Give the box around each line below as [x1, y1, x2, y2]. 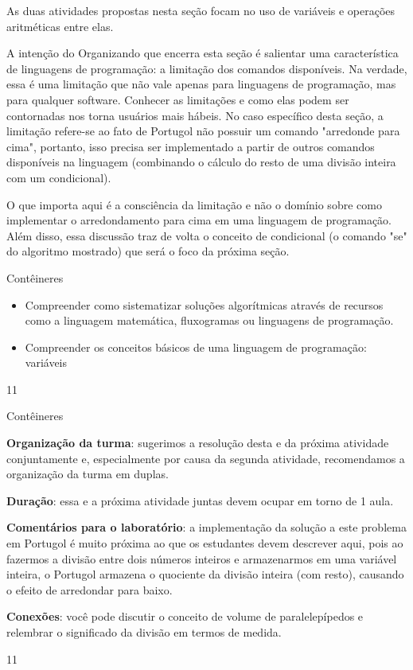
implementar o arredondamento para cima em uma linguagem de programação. [6, 212, 392, 228]
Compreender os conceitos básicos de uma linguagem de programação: [25, 338, 367, 355]
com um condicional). [6, 169, 111, 185]
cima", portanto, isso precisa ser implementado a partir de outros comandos [6, 138, 375, 154]
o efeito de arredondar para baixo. [6, 581, 173, 598]
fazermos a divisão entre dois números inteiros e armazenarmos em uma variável [6, 550, 397, 567]
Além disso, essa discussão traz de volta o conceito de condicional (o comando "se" [6, 227, 407, 243]
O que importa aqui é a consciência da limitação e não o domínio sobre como [6, 196, 382, 212]
